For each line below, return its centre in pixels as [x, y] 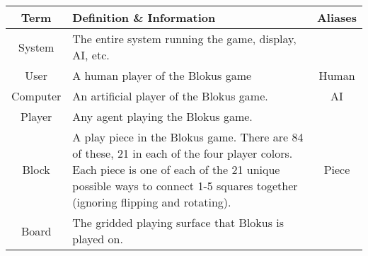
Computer [36, 96]
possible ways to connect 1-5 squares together [185, 186]
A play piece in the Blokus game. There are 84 [188, 137]
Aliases [337, 17]
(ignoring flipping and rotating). [152, 202]
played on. [98, 239]
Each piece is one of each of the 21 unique [176, 169]
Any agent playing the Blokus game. [162, 116]
